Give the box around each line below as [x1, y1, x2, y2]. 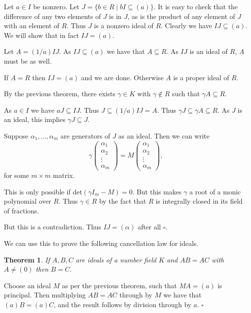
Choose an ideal [4, 280, 51, 290]
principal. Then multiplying [4, 290, 86, 300]
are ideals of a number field [76, 254, 157, 264]
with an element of [4, 20, 60, 31]
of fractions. [4, 205, 39, 215]
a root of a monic [189, 186, 241, 196]
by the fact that [99, 196, 146, 206]
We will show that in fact [4, 30, 79, 40]
